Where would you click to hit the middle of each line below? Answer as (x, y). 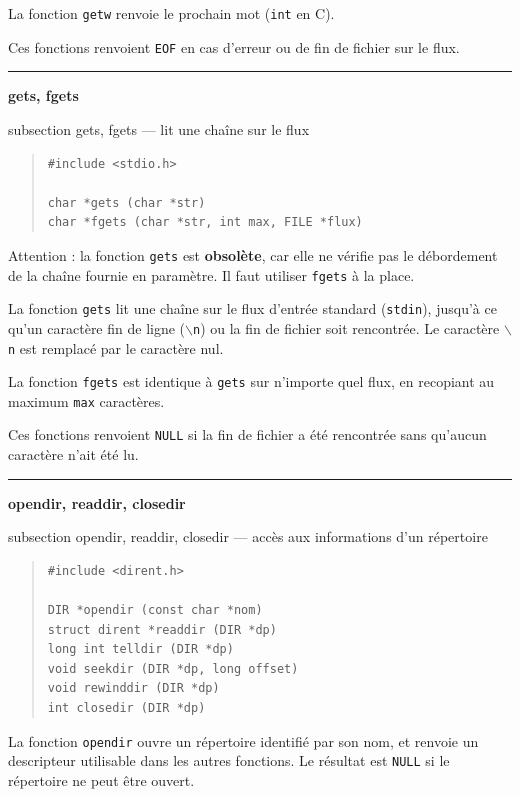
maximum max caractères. (86, 400)
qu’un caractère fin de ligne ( (97, 327)
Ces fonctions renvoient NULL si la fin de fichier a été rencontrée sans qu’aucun (247, 434)
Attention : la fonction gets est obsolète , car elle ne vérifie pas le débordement (253, 254)
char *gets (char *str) (126, 202)
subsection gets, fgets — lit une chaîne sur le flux (159, 128)
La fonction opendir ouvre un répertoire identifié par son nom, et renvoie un (243, 740)
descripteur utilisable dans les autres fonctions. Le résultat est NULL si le (229, 760)
